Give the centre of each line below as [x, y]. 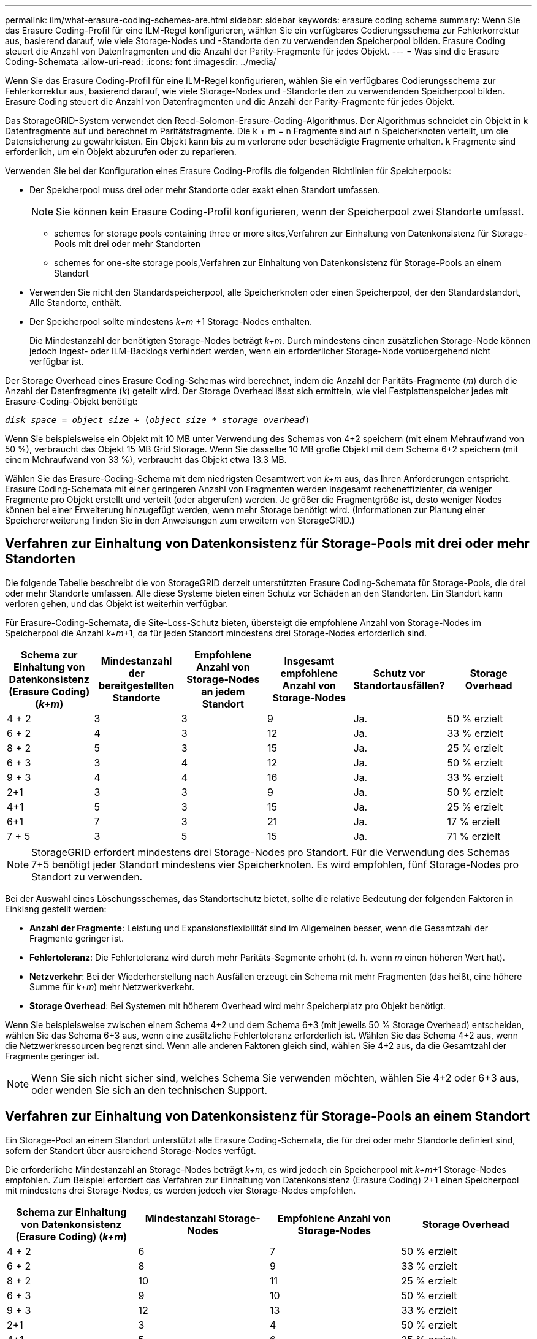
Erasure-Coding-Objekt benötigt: [71, 401]
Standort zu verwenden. [87, 876]
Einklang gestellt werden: [56, 909]
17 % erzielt [474, 821]
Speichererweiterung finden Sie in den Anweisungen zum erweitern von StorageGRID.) [180, 520]
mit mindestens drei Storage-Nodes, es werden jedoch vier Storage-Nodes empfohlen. [181, 1190]
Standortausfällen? [399, 685]
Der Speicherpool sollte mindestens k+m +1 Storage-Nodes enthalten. [171, 322]
